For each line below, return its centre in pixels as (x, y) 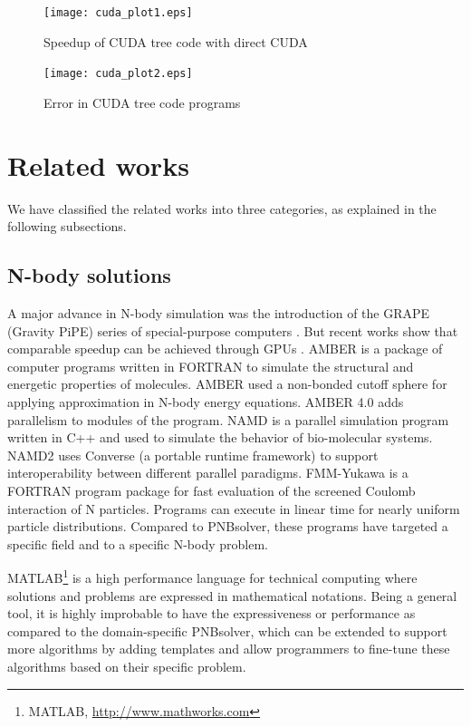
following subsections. (67, 226)
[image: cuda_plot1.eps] (118, 13)
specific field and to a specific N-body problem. (138, 543)
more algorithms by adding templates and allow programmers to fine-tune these (229, 649)
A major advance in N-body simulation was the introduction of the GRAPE (219, 313)
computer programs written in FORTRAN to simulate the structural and (211, 366)
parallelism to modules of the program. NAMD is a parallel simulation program (228, 419)
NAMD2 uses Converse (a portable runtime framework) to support (193, 455)
